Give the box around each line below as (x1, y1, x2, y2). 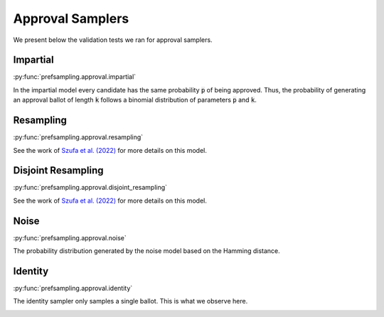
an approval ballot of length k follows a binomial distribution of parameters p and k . (13, 96, 257, 104)
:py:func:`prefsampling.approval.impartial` (13, 72, 137, 81)
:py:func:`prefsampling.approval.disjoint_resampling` (13, 183, 167, 192)
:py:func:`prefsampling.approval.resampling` (13, 133, 144, 141)
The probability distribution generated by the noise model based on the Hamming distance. (13, 247, 280, 255)
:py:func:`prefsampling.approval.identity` (13, 284, 133, 293)
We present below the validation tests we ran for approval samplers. (13, 36, 213, 44)
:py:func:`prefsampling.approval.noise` (13, 233, 127, 242)
